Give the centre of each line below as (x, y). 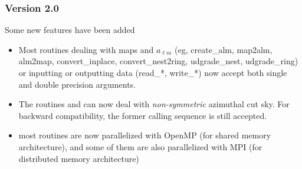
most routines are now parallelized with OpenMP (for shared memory (145, 135)
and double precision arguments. (77, 84)
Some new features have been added (70, 30)
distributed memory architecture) (79, 158)
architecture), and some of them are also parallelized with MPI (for (140, 146)
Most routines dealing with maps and (86, 49)
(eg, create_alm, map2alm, (224, 49)
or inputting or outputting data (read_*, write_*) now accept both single (153, 72)
